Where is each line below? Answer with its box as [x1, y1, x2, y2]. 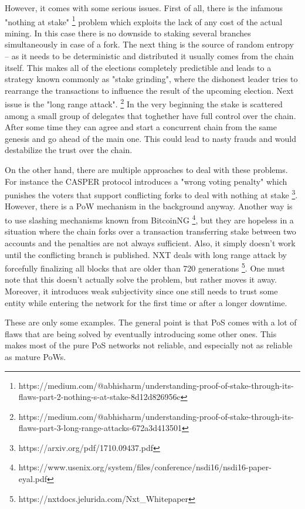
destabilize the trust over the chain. [5, 144, 133, 156]
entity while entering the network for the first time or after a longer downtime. [5, 296, 287, 308]
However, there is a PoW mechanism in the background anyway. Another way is [5, 200, 293, 212]
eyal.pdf [18, 473, 48, 485]
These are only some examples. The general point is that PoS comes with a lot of [5, 316, 297, 328]
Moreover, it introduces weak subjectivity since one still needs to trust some [5, 284, 278, 297]
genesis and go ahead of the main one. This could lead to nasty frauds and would [5, 132, 297, 144]
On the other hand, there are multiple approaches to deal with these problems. [5, 164, 288, 176]
